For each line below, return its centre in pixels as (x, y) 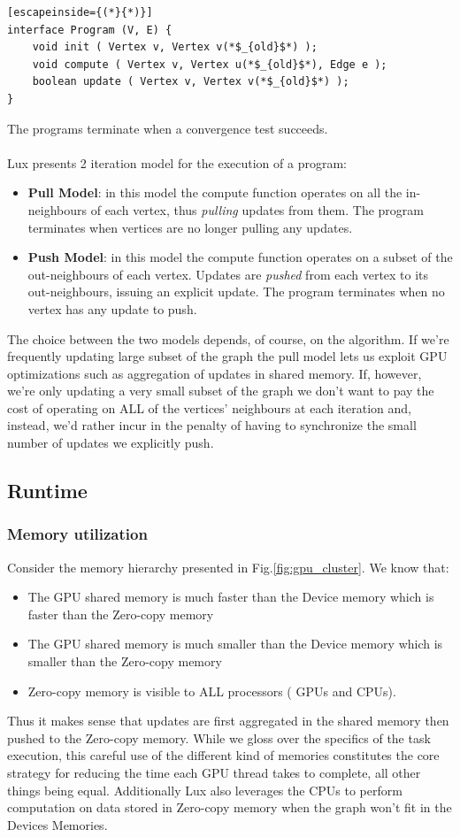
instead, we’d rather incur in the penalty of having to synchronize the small (212, 425)
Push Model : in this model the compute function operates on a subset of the (240, 257)
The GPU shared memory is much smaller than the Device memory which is (235, 644)
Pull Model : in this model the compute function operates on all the (215, 192)
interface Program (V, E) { (90, 30)
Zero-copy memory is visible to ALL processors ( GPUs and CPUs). (212, 691)
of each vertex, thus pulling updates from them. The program (257, 209)
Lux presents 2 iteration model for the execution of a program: (177, 162)
